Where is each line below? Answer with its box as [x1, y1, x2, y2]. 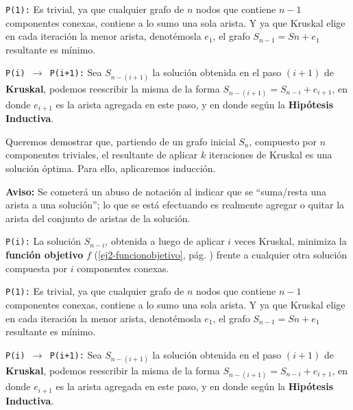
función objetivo [5, 248, 84, 262]
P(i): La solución [5, 234, 81, 248]
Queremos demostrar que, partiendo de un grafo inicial [5, 134, 236, 148]
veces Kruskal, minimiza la [234, 234, 347, 248]
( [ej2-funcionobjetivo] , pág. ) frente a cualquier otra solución [94, 248, 348, 262]
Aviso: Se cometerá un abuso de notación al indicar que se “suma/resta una [5, 184, 327, 198]
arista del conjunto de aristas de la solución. [5, 210, 191, 225]
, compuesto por [249, 134, 317, 148]
